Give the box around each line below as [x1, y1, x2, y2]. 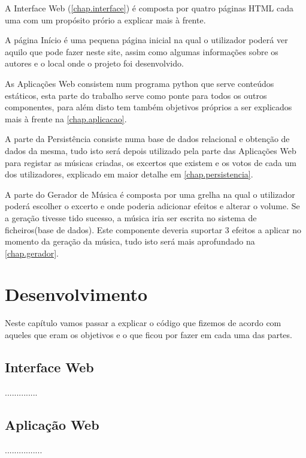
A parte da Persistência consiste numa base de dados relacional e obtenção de [5, 132, 290, 145]
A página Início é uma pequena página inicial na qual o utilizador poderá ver [5, 34, 288, 46]
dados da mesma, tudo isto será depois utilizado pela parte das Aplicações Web [5, 144, 296, 156]
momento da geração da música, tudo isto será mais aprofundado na [5, 235, 255, 248]
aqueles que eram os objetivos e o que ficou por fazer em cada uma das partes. [5, 329, 292, 341]
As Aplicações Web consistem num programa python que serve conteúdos [5, 77, 274, 89]
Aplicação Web [5, 415, 99, 433]
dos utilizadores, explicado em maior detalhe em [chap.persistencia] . [5, 168, 253, 180]
